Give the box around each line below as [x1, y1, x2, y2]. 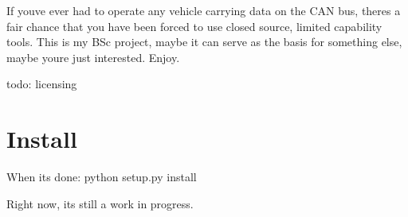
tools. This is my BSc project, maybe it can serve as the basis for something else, [6, 33, 402, 50]
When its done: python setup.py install [6, 169, 197, 185]
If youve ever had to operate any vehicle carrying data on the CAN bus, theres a [6, 2, 401, 18]
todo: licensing [6, 76, 77, 92]
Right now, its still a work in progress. [6, 195, 194, 211]
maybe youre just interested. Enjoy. [6, 48, 180, 65]
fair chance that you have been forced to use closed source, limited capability [6, 17, 382, 34]
